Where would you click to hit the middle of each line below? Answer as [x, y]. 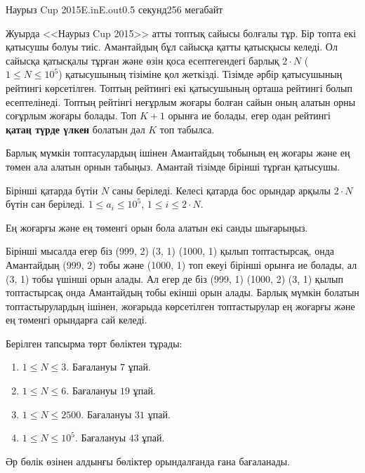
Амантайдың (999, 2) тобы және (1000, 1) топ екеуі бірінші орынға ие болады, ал [181, 264]
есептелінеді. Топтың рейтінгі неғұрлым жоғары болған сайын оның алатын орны [181, 101]
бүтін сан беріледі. [46, 204]
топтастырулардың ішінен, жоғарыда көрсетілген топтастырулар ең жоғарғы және [180, 306]
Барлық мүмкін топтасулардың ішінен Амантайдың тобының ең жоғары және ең [178, 153]
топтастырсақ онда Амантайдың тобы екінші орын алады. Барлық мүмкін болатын [182, 292]
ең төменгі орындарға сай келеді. [77, 320]
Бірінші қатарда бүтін [52, 190]
